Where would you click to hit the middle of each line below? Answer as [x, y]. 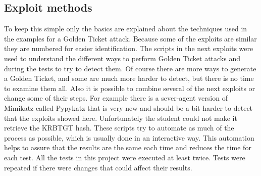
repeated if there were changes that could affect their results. [98, 167]
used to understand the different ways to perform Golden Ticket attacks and [122, 58]
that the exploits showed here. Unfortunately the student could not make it [121, 118]
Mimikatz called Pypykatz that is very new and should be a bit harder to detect [128, 107]
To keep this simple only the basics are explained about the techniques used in [126, 29]
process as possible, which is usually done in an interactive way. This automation [129, 137]
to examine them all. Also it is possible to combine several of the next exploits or [130, 88]
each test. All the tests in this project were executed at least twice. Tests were [125, 157]
